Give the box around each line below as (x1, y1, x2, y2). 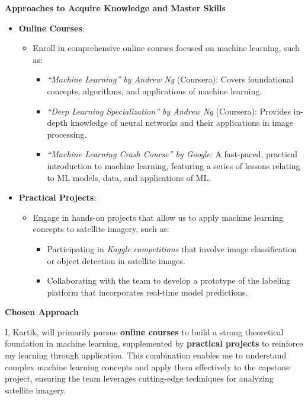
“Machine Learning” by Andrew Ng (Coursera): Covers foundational (47, 73, 294, 85)
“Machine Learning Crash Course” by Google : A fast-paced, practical (47, 148, 297, 160)
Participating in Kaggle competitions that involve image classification (47, 242, 297, 255)
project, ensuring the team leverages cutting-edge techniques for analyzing (5, 372, 274, 385)
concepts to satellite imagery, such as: (33, 223, 169, 235)
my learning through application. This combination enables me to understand (5, 349, 287, 361)
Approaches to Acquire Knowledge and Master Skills (5, 2, 226, 14)
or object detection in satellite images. (47, 254, 185, 266)
